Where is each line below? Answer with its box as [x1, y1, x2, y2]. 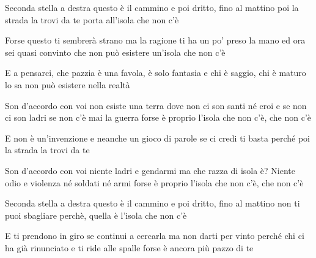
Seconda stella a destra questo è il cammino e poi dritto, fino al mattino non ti [5, 197, 300, 210]
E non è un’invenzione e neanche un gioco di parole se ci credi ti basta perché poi [5, 131, 310, 144]
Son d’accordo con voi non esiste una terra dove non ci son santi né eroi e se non [5, 99, 307, 112]
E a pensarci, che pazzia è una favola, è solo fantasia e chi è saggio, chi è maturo [5, 66, 306, 79]
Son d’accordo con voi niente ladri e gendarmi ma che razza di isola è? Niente [5, 164, 296, 176]
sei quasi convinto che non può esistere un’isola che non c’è [5, 45, 226, 58]
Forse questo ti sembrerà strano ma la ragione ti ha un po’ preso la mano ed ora [5, 34, 306, 47]
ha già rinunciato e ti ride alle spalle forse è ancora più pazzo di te [5, 241, 254, 254]
